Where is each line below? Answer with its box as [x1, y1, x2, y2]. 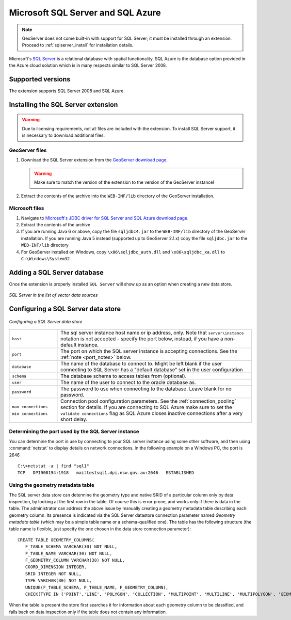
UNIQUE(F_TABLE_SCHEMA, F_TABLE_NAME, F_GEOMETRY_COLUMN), [25, 585, 169, 590]
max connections [12, 404, 48, 410]
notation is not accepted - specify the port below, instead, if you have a [60, 335, 223, 342]
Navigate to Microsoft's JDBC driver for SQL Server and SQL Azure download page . [21, 215, 189, 221]
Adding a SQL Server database [9, 268, 104, 276]
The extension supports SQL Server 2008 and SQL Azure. [9, 88, 125, 94]
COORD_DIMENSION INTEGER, [25, 564, 87, 570]
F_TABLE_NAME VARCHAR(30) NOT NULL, [25, 551, 113, 556]
